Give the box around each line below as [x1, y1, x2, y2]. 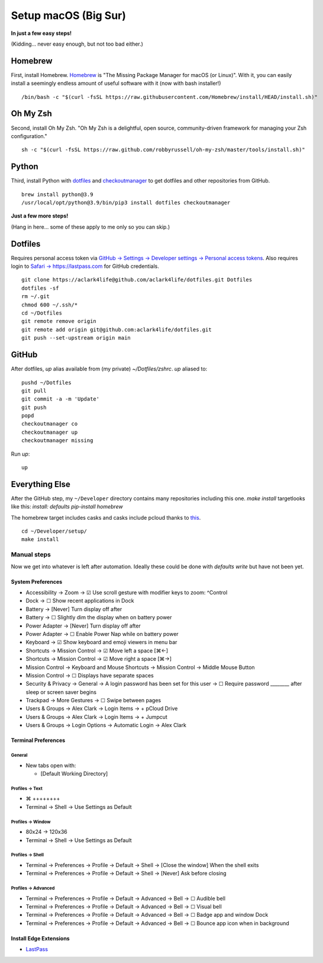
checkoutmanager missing [21, 437, 93, 444]
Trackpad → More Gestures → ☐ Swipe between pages [25, 697, 161, 704]
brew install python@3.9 [21, 191, 93, 198]
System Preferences [11, 578, 63, 585]
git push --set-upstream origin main [21, 335, 131, 341]
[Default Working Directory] [40, 770, 108, 778]
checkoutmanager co [21, 421, 78, 427]
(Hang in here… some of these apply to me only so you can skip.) [11, 223, 170, 231]
